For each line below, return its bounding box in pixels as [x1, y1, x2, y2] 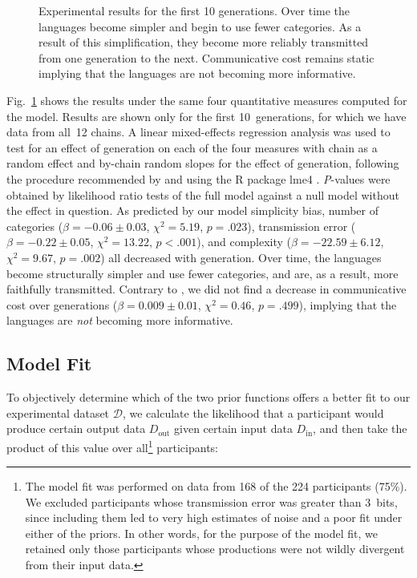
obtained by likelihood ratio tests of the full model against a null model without [6, 186, 399, 203]
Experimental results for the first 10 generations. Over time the [38, 2, 350, 18]
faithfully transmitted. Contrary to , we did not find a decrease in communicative [6, 281, 407, 297]
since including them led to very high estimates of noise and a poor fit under [25, 509, 403, 526]
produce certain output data [6, 420, 146, 437]
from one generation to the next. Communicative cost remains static [38, 49, 374, 66]
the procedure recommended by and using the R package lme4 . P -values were [6, 170, 391, 187]
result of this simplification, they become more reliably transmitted [38, 34, 369, 51]
